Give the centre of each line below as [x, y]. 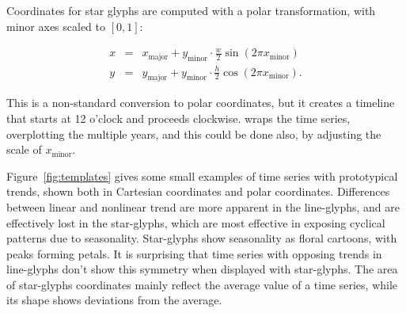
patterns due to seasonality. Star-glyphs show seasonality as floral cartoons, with [202, 238]
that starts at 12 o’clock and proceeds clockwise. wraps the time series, [178, 118]
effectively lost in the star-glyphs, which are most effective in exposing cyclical [196, 222]
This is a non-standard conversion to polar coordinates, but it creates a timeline [201, 103]
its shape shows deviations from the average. [114, 300]
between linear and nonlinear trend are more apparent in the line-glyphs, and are [203, 206]
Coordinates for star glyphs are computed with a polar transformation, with [191, 10]
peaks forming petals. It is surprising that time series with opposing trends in [194, 253]
